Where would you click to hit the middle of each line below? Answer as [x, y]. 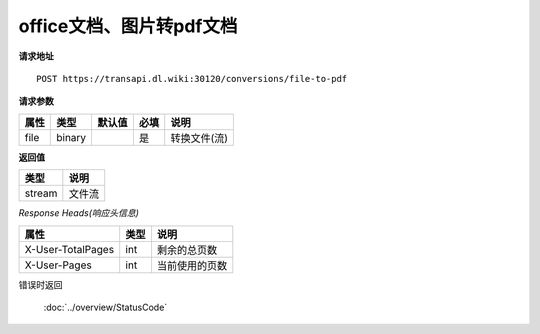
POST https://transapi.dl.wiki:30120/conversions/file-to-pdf [192, 78]
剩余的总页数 [187, 250]
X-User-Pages [58, 265]
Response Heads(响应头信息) [79, 213]
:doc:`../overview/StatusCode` [105, 307]
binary [71, 137]
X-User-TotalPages [69, 249]
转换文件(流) [199, 138]
